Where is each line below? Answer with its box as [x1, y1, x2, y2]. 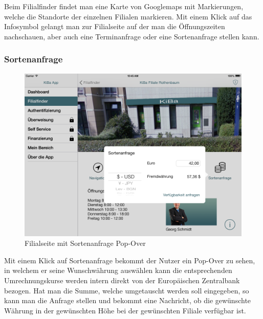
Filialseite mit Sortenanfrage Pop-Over [25, 238, 146, 248]
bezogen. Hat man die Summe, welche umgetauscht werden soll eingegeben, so [4, 285, 249, 295]
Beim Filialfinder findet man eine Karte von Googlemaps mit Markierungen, [4, 1, 244, 11]
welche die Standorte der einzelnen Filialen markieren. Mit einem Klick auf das [4, 11, 252, 21]
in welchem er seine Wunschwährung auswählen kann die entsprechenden [4, 265, 232, 276]
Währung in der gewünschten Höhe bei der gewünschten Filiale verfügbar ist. [4, 305, 246, 315]
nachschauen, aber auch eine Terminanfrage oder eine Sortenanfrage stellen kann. [4, 31, 259, 41]
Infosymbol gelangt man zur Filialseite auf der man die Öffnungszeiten [4, 21, 225, 32]
